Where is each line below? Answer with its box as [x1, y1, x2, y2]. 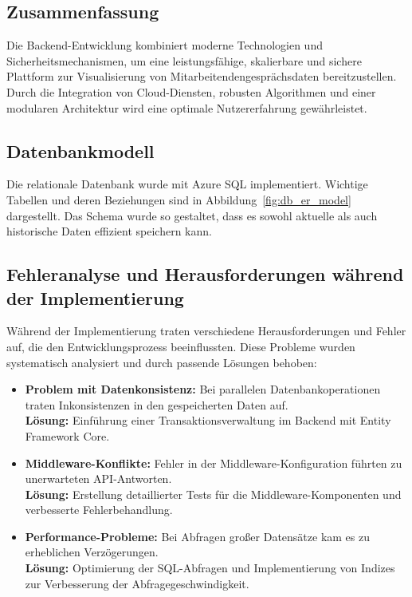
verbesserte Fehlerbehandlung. [25, 501, 173, 518]
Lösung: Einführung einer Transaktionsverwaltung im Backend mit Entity [25, 412, 391, 429]
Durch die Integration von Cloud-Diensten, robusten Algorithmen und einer [6, 83, 376, 100]
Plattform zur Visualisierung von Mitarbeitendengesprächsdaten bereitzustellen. [6, 68, 397, 85]
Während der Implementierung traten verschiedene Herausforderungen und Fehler [6, 322, 406, 339]
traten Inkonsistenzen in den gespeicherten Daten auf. [25, 396, 288, 413]
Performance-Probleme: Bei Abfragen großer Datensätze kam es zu [25, 528, 371, 544]
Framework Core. [25, 427, 110, 444]
